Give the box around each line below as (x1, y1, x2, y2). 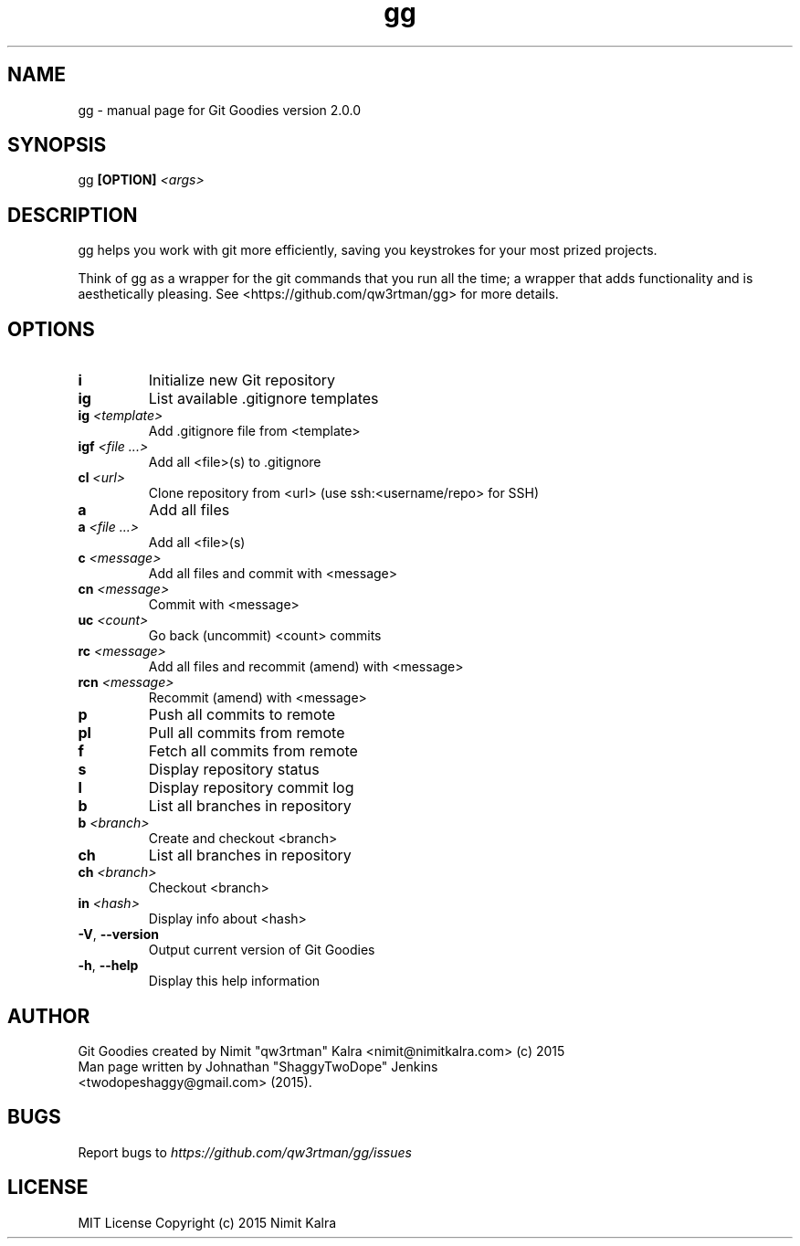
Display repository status (148, 760, 320, 779)
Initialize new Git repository (148, 371, 336, 390)
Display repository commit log (148, 778, 354, 797)
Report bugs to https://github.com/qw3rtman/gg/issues (78, 1144, 412, 1160)
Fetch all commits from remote (148, 742, 358, 761)
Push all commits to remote (148, 705, 336, 724)
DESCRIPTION (7, 203, 138, 227)
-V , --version (78, 926, 159, 943)
